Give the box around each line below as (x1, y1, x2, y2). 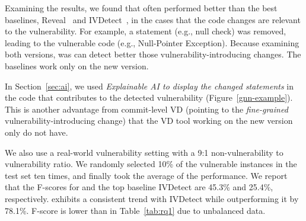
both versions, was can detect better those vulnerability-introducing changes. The (5, 48, 301, 60)
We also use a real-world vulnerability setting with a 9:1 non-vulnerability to (5, 146, 283, 158)
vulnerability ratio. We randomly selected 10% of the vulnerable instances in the (5, 158, 297, 170)
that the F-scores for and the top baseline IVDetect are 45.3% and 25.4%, (5, 181, 273, 193)
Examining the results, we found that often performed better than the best (5, 2, 278, 14)
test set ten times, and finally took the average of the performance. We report (5, 169, 288, 181)
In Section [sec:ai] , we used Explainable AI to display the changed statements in (5, 79, 294, 92)
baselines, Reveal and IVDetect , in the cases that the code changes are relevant (5, 13, 301, 25)
